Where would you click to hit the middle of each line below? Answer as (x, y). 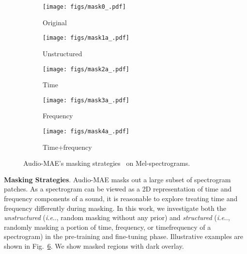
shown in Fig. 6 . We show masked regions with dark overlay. (94, 246)
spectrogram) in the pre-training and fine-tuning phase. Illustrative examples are (124, 236)
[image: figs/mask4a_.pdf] (86, 131)
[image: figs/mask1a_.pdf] (86, 38)
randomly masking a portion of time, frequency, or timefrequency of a (108, 227)
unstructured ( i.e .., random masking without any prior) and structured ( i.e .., (117, 217)
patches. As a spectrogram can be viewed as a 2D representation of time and (118, 189)
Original (55, 22)
